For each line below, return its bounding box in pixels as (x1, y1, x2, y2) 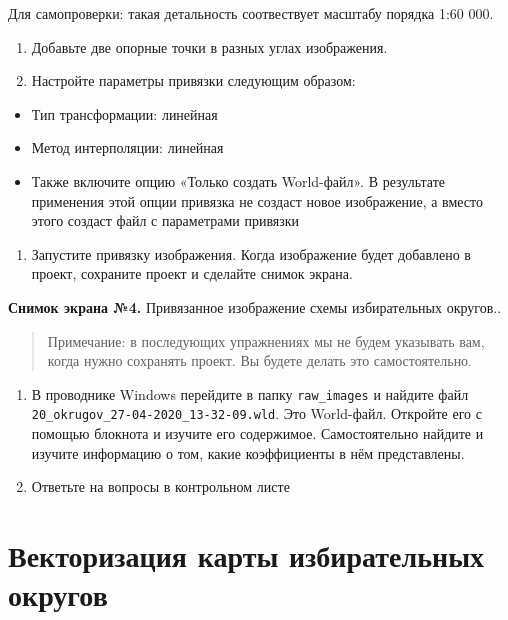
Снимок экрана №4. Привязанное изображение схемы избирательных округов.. (8, 296, 502, 317)
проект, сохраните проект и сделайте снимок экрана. (31, 263, 353, 284)
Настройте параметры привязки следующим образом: (31, 70, 356, 91)
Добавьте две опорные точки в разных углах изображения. (31, 36, 388, 57)
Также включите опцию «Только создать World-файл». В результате (31, 170, 445, 191)
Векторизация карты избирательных (8, 535, 485, 575)
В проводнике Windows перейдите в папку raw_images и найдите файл (31, 383, 469, 404)
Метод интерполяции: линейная (31, 137, 224, 158)
